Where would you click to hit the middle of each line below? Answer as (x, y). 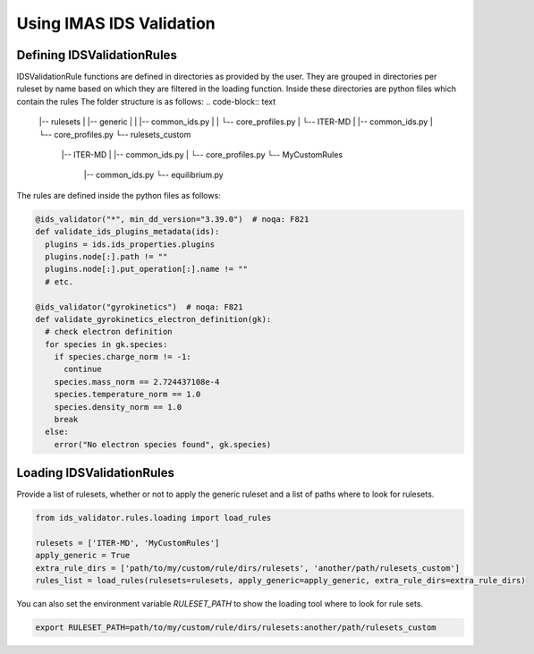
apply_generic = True (83, 556)
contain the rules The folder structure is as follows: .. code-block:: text (146, 101)
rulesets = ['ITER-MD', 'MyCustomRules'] (127, 543)
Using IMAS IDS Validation (116, 23)
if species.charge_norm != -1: (123, 357)
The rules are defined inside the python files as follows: (119, 195)
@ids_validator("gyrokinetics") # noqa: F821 (139, 307)
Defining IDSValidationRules (97, 55)
